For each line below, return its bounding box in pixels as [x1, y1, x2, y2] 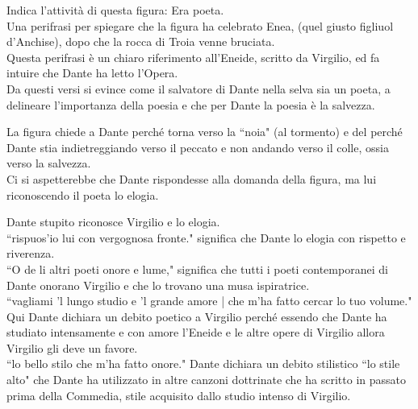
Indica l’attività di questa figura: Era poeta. [6, 2, 224, 18]
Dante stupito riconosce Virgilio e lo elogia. [6, 213, 220, 230]
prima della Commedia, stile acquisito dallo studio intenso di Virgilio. [6, 386, 351, 403]
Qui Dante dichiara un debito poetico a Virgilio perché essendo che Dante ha [6, 308, 387, 324]
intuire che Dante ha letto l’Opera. [6, 64, 178, 81]
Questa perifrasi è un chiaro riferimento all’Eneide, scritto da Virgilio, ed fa [6, 48, 380, 65]
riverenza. [6, 245, 55, 262]
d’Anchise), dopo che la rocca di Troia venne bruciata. [6, 33, 275, 50]
